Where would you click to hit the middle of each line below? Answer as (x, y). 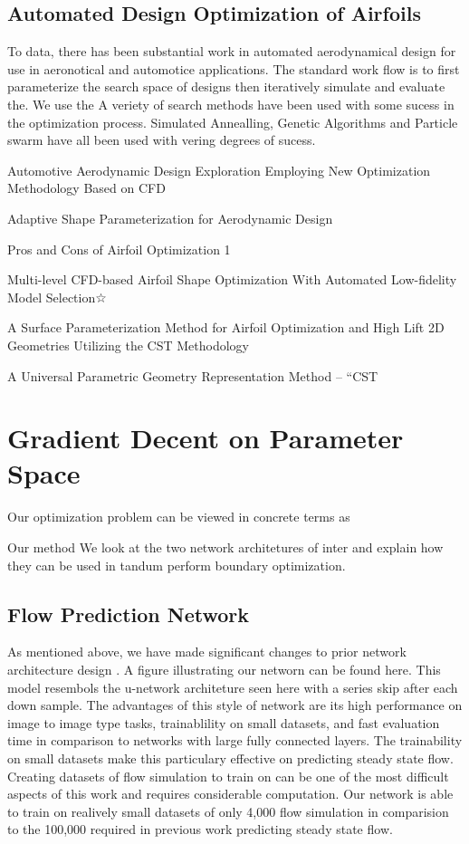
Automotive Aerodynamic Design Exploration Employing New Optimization (219, 170)
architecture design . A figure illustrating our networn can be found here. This (224, 669)
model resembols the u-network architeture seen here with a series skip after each (233, 687)
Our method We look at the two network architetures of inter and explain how (225, 547)
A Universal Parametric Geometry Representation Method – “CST (193, 375)
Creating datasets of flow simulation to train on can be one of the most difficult (228, 776)
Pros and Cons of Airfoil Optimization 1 (119, 249)
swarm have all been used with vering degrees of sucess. (162, 140)
